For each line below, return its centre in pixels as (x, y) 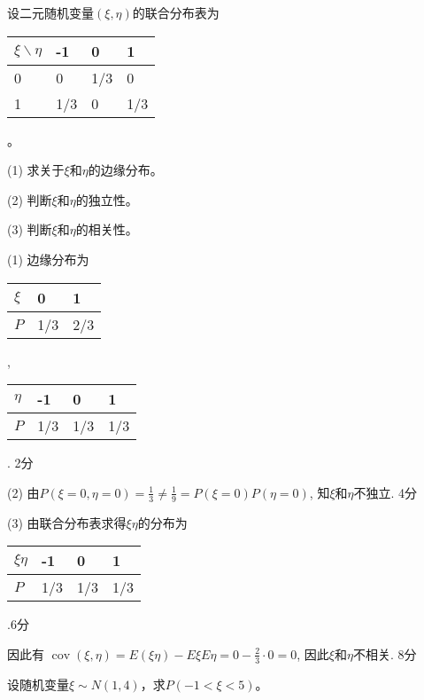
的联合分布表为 (176, 12)
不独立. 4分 (385, 492)
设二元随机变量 (50, 12)
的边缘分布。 (125, 170)
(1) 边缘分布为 (48, 259)
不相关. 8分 (385, 653)
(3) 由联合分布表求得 (67, 522)
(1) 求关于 (36, 170)
